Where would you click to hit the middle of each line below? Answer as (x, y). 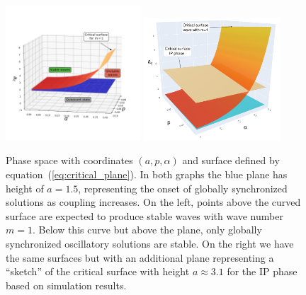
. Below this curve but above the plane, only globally (147, 230)
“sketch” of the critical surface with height (98, 271)
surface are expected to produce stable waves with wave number (144, 215)
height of (25, 188)
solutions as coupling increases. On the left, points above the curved (153, 202)
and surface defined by (231, 160)
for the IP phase (262, 271)
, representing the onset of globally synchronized (183, 188)
